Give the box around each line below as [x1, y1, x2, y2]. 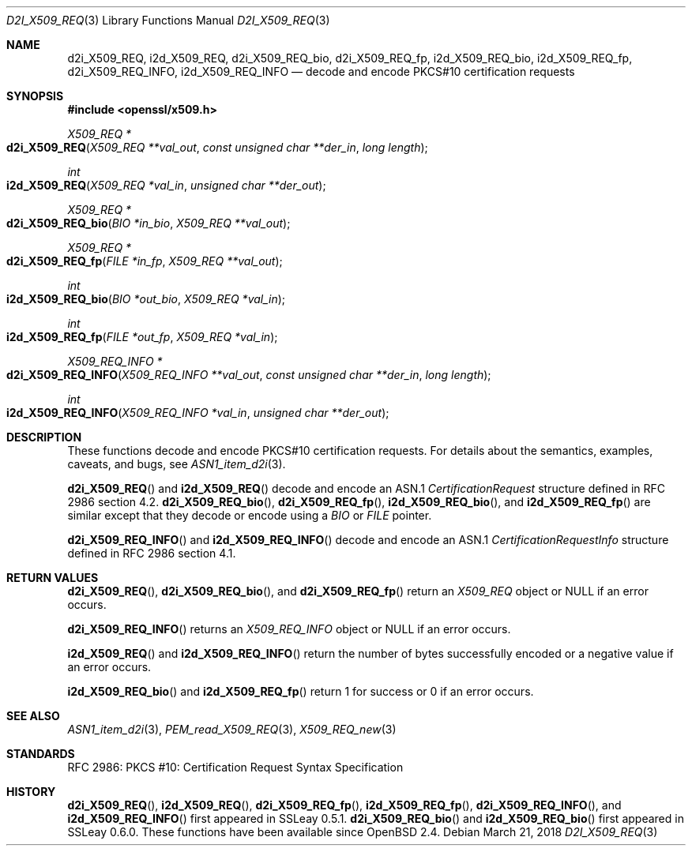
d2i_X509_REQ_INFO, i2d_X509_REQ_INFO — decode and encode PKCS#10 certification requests [67, 65, 575, 78]
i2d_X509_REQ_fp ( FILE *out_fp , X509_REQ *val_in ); [6, 330, 278, 343]
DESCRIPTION [6, 430, 82, 444]
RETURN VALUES [6, 571, 99, 584]
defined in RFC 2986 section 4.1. [67, 546, 236, 560]
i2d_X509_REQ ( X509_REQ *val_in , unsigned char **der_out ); [6, 178, 326, 192]
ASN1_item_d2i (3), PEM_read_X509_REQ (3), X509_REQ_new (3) [67, 723, 397, 736]
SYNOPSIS [6, 89, 64, 103]
